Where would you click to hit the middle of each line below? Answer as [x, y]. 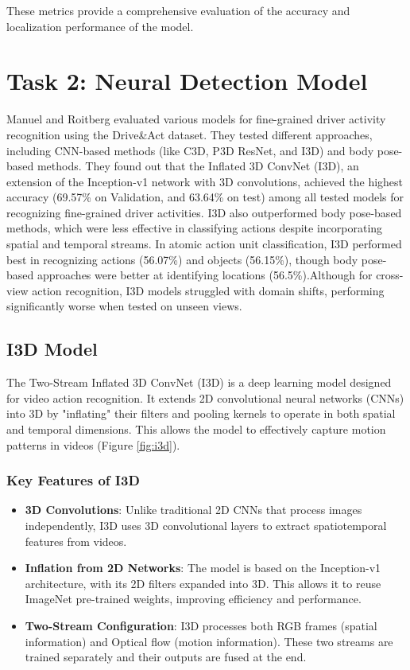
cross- [390, 275]
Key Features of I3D [73, 480]
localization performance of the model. [100, 26]
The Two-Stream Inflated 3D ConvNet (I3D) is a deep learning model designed [199, 382]
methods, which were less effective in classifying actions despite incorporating [195, 228]
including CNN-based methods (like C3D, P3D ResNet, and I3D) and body [190, 150]
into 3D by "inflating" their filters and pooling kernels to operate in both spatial [201, 413]
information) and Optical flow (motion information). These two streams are [209, 641]
